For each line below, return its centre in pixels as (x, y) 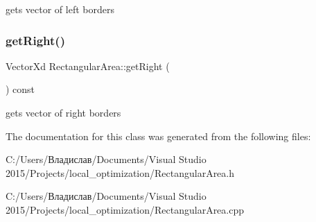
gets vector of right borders (63, 112)
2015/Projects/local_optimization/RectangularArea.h (120, 172)
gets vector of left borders (60, 9)
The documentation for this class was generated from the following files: (158, 136)
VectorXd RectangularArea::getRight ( (88, 66)
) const (20, 89)
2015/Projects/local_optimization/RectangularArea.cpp (125, 209)
